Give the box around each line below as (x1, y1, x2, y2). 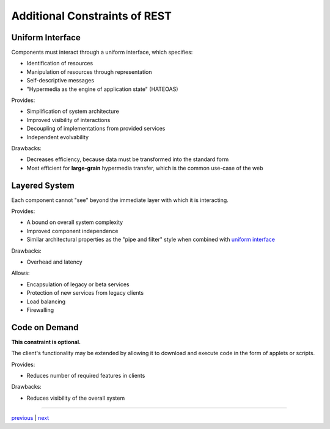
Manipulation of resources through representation (26, 68, 152, 76)
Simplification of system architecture (26, 107, 119, 115)
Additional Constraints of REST (11, 9, 172, 23)
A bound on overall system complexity (26, 218, 123, 226)
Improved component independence (26, 227, 119, 234)
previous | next (11, 414, 49, 422)
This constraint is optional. (11, 338, 81, 345)
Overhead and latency (26, 258, 82, 265)
